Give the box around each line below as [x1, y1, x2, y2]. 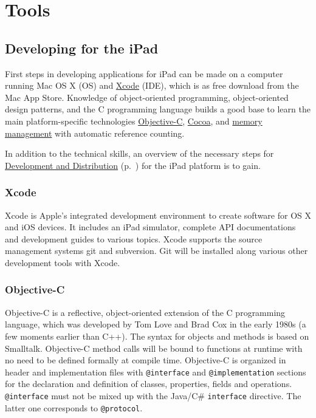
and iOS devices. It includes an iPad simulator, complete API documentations [5, 221, 296, 233]
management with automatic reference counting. [5, 126, 185, 139]
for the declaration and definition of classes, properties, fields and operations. [5, 377, 292, 390]
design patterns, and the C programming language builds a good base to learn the [5, 103, 311, 115]
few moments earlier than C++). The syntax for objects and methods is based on [5, 329, 309, 342]
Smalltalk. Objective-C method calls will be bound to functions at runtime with [5, 341, 303, 354]
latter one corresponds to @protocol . [5, 401, 143, 414]
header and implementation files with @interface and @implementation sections [5, 365, 306, 378]
